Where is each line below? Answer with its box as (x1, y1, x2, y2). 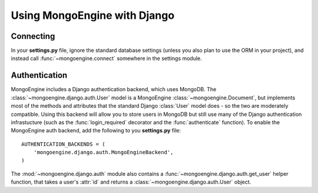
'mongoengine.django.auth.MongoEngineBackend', (33, 149, 174, 156)
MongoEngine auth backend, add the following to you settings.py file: (11, 127, 181, 134)
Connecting (11, 31, 55, 41)
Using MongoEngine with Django (11, 9, 175, 22)
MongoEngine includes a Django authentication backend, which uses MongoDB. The (11, 86, 217, 93)
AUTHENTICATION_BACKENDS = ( (21, 141, 105, 147)
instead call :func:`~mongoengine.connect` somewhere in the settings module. (11, 55, 203, 62)
